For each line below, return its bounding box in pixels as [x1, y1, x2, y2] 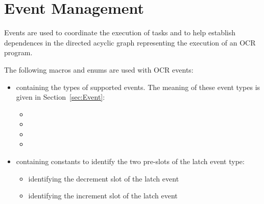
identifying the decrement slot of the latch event [28, 173, 179, 184]
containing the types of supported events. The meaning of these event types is [16, 81, 260, 92]
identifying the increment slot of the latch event [28, 190, 178, 201]
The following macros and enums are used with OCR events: [4, 64, 194, 75]
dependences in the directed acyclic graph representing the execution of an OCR [4, 37, 256, 48]
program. [4, 47, 33, 58]
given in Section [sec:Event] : [16, 92, 105, 102]
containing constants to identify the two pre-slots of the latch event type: [16, 156, 245, 167]
